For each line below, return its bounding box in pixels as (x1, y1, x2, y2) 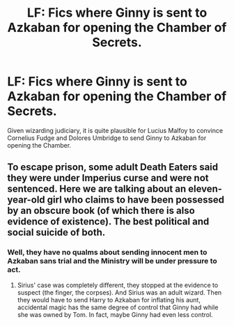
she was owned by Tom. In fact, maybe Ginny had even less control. (17, 310, 214, 318)
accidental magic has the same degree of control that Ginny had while (17, 303, 219, 311)
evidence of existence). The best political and (7, 216, 210, 228)
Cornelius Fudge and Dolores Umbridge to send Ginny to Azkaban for (7, 134, 207, 142)
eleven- (187, 183, 223, 195)
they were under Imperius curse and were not (7, 172, 209, 184)
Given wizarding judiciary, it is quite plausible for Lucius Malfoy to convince (7, 126, 224, 134)
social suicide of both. (7, 226, 106, 238)
